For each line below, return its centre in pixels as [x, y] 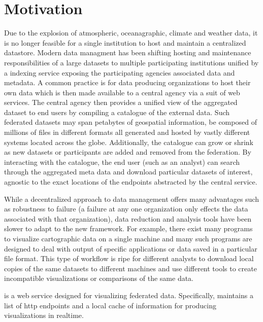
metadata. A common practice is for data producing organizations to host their [127, 82]
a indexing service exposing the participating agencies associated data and [120, 72]
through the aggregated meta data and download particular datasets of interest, [128, 172]
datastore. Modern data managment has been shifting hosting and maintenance [128, 52]
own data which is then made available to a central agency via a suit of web [122, 92]
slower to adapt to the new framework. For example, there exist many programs [128, 228]
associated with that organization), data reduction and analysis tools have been [128, 218]
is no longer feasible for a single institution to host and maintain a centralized [125, 42]
